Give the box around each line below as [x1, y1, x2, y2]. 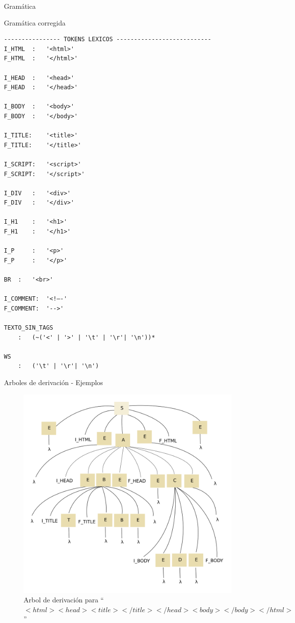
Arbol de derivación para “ [24, 595, 104, 605]
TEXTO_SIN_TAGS [4, 324, 54, 331]
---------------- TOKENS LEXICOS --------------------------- [4, 36, 212, 43]
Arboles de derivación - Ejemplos [4, 377, 103, 387]
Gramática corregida [4, 17, 66, 27]
